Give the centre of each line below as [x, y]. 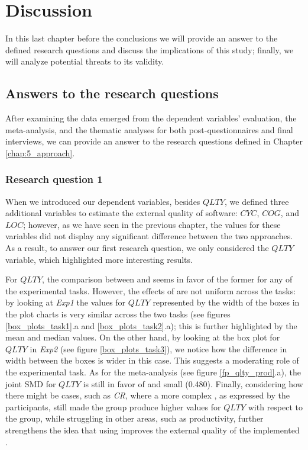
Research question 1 [54, 179]
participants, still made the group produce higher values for [113, 406]
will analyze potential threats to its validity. [85, 61]
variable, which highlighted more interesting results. [99, 259]
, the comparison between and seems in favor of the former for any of [167, 279]
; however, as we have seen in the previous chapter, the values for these [152, 224]
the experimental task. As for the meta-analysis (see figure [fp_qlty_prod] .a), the [153, 372]
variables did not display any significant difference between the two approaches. [149, 236]
